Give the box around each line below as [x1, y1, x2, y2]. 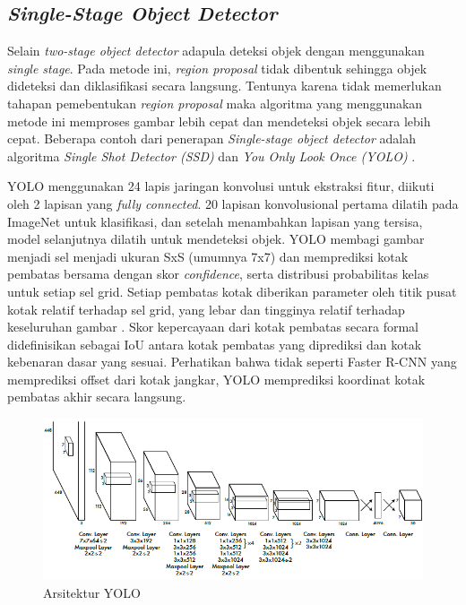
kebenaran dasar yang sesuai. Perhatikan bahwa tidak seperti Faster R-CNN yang [7, 352, 457, 371]
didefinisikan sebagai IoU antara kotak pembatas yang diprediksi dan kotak [7, 334, 422, 353]
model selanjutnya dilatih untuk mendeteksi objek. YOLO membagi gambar [7, 229, 425, 248]
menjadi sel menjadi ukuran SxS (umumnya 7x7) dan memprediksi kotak [7, 246, 409, 265]
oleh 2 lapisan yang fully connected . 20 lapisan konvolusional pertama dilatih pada [7, 194, 459, 212]
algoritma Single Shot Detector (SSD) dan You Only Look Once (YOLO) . [7, 146, 416, 165]
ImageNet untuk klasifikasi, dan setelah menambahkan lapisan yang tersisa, [7, 212, 423, 230]
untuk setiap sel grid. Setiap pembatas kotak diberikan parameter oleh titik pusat [7, 281, 457, 300]
